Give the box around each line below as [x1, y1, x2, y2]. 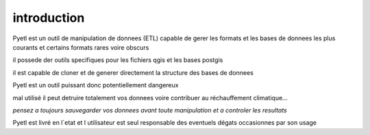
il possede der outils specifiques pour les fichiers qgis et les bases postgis [12, 56, 223, 64]
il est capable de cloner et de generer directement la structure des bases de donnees [12, 68, 254, 76]
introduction [12, 10, 85, 25]
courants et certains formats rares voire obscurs [12, 43, 149, 51]
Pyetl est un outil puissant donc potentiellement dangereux [12, 81, 179, 89]
